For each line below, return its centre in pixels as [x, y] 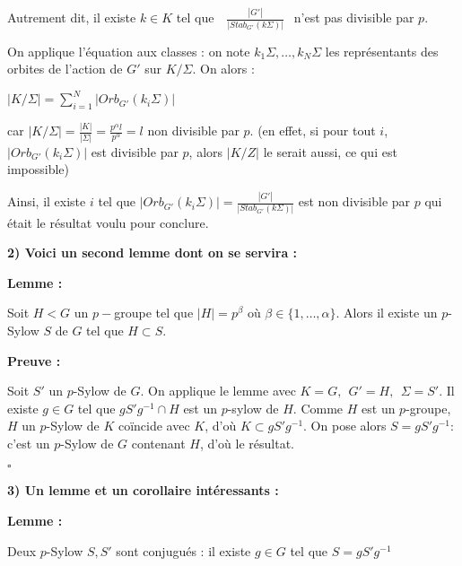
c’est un [29, 443]
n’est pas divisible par [354, 17]
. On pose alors [345, 426]
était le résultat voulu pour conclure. [108, 222]
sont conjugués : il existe [183, 550]
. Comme [318, 408]
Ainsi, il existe [47, 201]
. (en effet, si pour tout [313, 131]
